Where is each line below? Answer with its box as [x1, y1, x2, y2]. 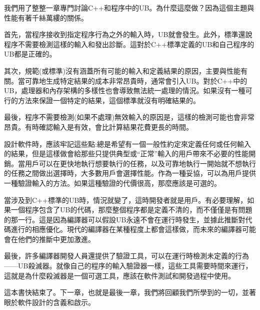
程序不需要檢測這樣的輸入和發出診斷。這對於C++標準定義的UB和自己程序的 [4, 39, 254, 49]
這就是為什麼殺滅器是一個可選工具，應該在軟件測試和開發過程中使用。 [4, 270, 235, 280]
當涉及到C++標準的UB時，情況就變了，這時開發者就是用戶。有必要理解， [4, 194, 247, 205]
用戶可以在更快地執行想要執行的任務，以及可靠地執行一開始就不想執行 [24, 158, 256, 168]
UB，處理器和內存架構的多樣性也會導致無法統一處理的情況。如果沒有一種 [4, 85, 245, 96]
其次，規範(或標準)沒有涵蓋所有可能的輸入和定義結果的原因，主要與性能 [4, 65, 240, 76]
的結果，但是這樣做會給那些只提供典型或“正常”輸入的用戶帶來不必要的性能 [4, 148, 249, 159]
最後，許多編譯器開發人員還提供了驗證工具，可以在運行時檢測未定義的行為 [4, 250, 249, 261]
